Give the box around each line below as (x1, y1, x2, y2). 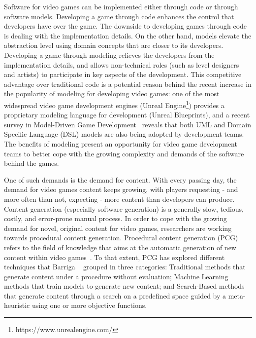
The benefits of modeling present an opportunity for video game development (4, 138, 237, 149)
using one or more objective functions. (32, 300, 147, 310)
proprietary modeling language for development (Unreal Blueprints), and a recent (4, 110, 250, 120)
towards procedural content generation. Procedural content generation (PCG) (4, 232, 238, 243)
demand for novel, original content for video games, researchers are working (4, 223, 232, 233)
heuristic (4, 300, 30, 310)
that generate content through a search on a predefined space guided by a (4, 290, 226, 300)
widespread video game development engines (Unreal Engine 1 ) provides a (4, 98, 224, 110)
